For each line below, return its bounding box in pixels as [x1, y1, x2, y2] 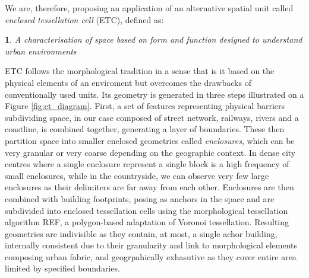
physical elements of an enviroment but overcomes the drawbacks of [5, 76, 251, 88]
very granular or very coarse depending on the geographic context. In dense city [5, 146, 296, 158]
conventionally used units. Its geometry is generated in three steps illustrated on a [5, 88, 304, 100]
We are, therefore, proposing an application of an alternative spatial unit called [5, 2, 294, 14]
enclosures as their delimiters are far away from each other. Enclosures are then [5, 181, 294, 193]
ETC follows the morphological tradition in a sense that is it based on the [5, 65, 275, 77]
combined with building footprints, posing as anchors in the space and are [5, 192, 275, 204]
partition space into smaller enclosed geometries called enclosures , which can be [5, 134, 295, 146]
